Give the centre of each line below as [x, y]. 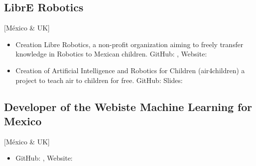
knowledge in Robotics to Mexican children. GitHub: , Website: [111, 54]
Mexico [23, 121]
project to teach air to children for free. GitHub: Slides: [99, 80]
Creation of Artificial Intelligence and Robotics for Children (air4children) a [130, 70]
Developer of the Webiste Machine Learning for [128, 106]
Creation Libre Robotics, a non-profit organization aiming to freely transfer [129, 44]
